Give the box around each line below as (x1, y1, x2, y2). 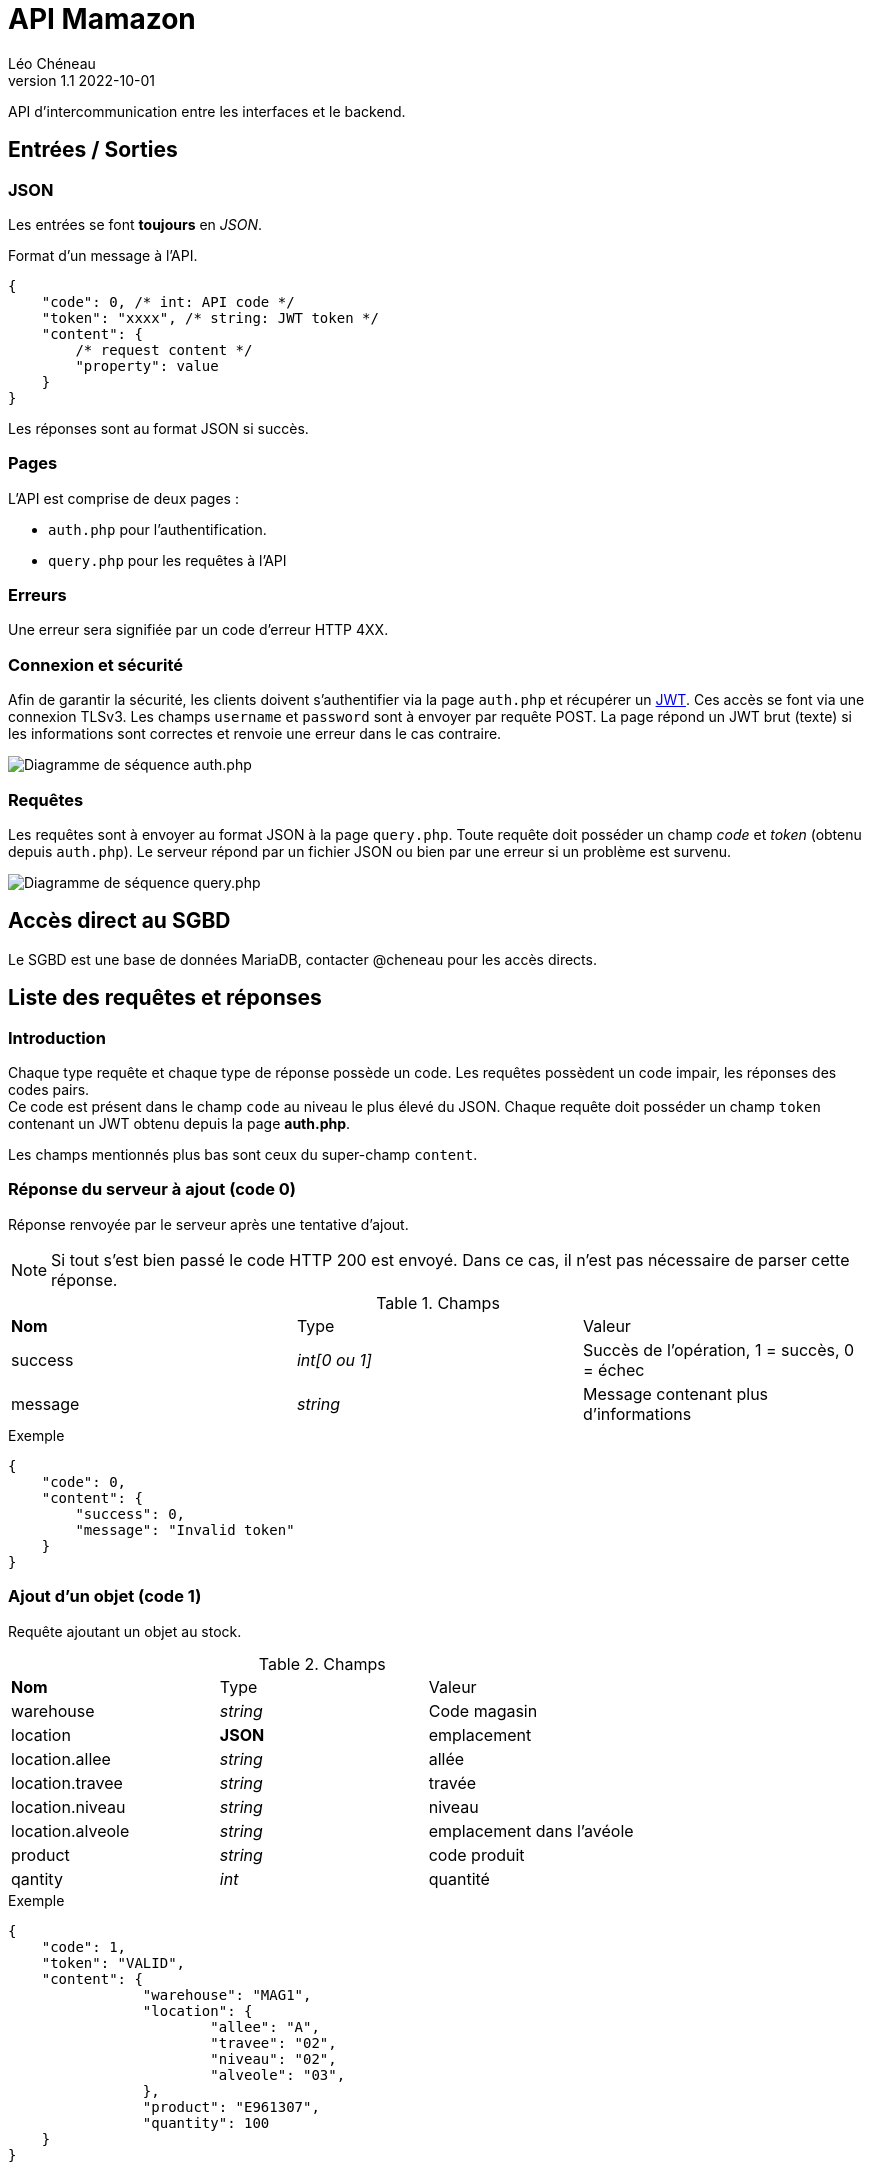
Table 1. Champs (376, 1292, 500, 1313)
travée (428, 1772, 477, 1793)
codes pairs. (8, 1081, 90, 1099)
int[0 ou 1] (296, 1349, 372, 1370)
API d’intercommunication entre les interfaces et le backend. (8, 102, 406, 120)
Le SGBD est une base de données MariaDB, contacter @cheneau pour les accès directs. (8, 950, 597, 968)
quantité (428, 1868, 490, 1889)
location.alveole (11, 1820, 130, 1841)
